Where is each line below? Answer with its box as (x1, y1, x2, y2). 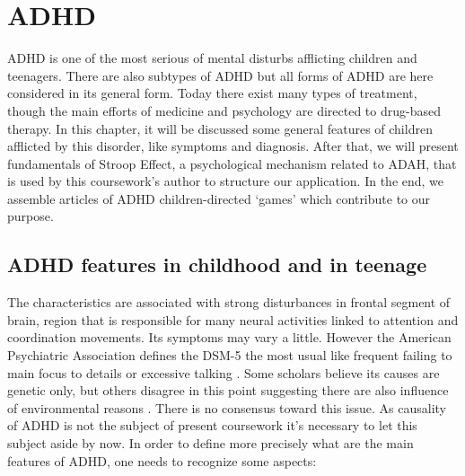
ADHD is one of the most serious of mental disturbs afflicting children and (7, 48, 417, 67)
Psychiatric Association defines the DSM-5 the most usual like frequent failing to (7, 346, 452, 365)
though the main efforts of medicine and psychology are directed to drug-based (7, 101, 441, 119)
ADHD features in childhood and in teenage (7, 251, 427, 278)
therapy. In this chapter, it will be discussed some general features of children (7, 119, 433, 137)
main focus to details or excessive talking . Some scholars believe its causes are (7, 363, 440, 382)
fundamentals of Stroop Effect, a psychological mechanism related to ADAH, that (7, 154, 457, 172)
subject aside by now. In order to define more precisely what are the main (7, 434, 414, 453)
